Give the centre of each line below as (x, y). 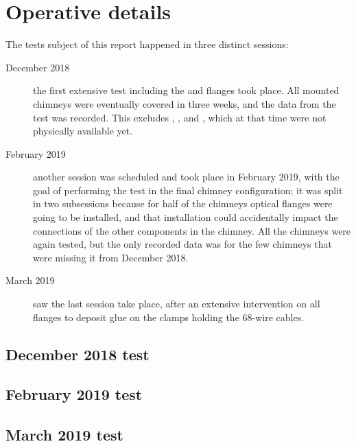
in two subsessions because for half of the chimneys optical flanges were (183, 203)
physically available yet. (83, 131)
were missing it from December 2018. (111, 257)
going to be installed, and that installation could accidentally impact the (186, 217)
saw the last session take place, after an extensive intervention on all (177, 304)
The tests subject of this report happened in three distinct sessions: (147, 44)
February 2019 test (74, 394)
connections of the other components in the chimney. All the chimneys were (192, 230)
